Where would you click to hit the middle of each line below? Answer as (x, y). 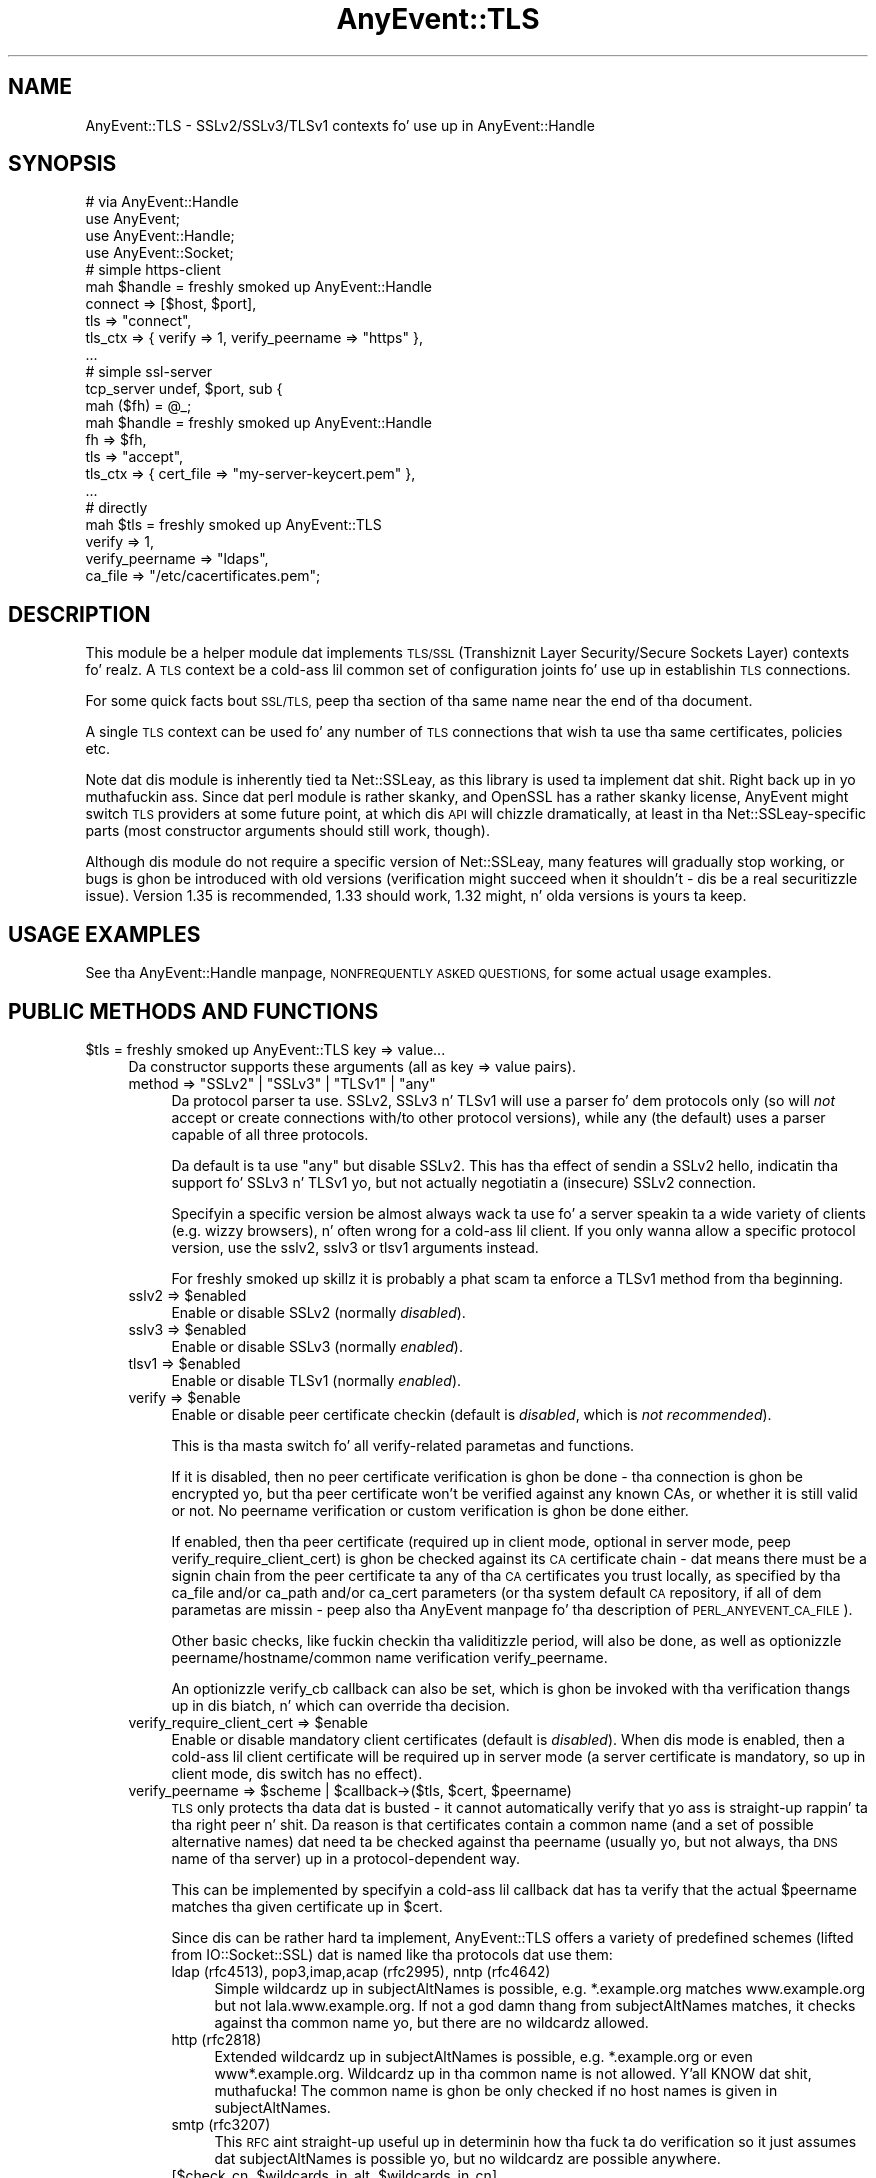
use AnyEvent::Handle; (160, 236)
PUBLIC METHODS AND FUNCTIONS (193, 1011)
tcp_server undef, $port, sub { (184, 389)
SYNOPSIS (62, 164)
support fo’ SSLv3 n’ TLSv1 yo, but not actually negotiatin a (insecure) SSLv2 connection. (464, 1182)
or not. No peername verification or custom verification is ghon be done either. (430, 1510)
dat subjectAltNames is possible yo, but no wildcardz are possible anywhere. (467, 2158)
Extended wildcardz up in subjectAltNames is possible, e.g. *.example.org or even (483, 2056)
